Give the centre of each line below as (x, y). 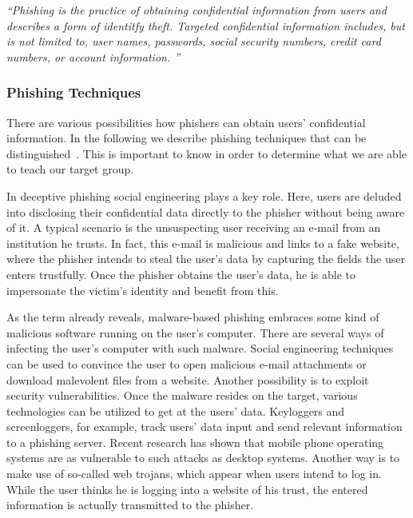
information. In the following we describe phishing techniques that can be (187, 138)
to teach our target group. (70, 169)
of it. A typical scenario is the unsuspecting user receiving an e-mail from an (194, 227)
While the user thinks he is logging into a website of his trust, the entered (187, 489)
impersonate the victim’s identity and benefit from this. (143, 290)
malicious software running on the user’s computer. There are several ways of (195, 332)
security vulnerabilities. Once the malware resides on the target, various (182, 395)
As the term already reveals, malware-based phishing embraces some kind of (193, 317)
